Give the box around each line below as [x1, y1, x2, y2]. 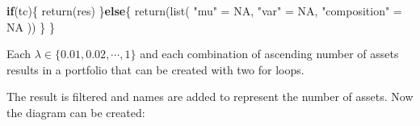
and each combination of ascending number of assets [140, 45, 399, 62]
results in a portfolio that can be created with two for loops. [6, 61, 304, 78]
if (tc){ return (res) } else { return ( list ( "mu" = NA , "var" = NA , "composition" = [6, 2, 402, 19]
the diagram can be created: [6, 103, 145, 120]
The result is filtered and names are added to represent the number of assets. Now [6, 88, 414, 105]
